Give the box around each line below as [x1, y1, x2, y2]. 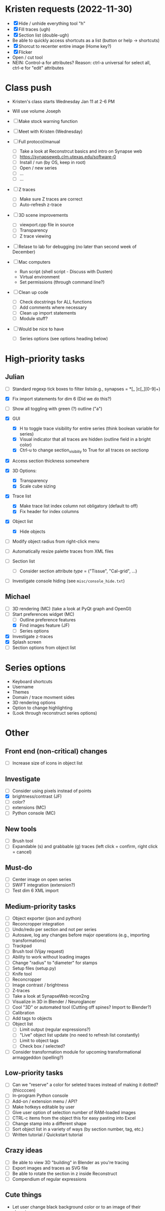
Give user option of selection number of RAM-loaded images [12, 1109, 136, 1115]
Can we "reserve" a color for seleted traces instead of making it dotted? [12, 1082, 159, 1088]
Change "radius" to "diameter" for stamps [12, 960, 98, 966]
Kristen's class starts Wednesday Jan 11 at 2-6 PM [12, 98, 115, 104]
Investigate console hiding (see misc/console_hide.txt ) [12, 578, 125, 584]
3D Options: [12, 468, 37, 474]
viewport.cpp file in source [19, 222, 74, 228]
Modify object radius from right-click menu [12, 538, 100, 544]
